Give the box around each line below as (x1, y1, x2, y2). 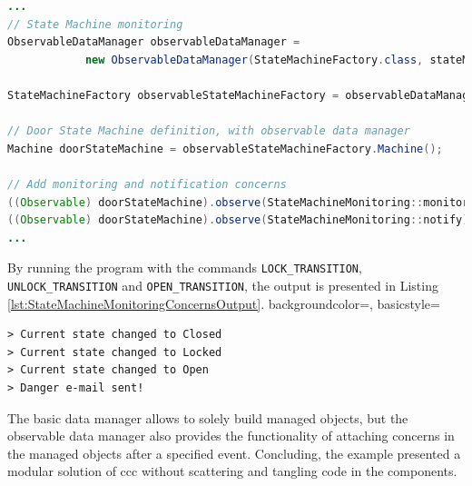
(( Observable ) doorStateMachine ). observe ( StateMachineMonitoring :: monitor (7, 195, 469, 209)
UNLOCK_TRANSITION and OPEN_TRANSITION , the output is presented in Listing (7, 275, 438, 294)
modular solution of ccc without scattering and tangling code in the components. (7, 461, 457, 481)
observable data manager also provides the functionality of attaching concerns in (7, 426, 455, 445)
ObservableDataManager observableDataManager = (7, 35, 300, 49)
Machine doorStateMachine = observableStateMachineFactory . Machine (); (7, 142, 443, 155)
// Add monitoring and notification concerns (7, 177, 287, 191)
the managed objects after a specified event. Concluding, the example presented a (7, 443, 461, 462)
